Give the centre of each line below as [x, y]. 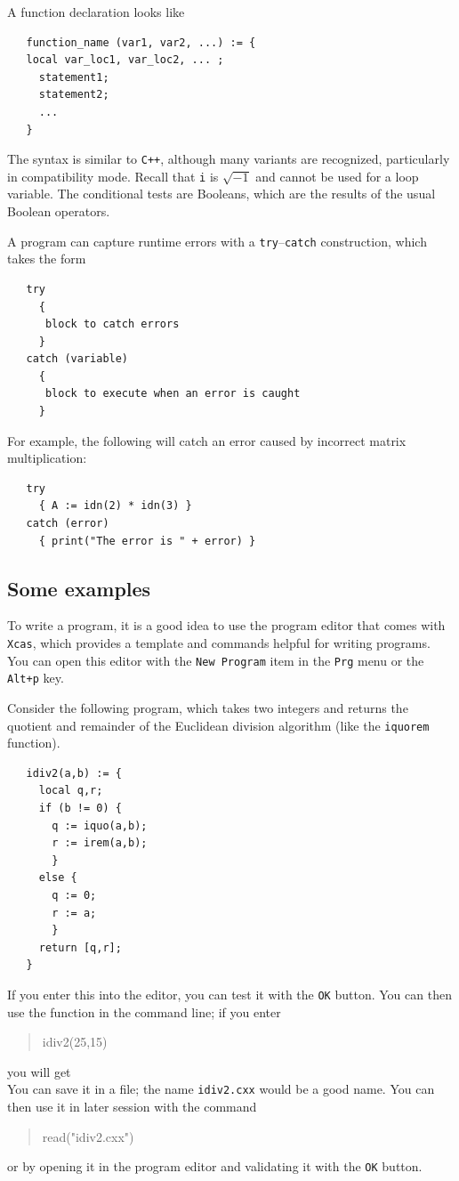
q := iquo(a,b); [100, 825]
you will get [39, 1071]
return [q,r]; [80, 947]
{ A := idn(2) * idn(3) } [115, 506]
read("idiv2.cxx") [88, 1136]
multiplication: [47, 458]
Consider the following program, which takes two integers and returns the [208, 707]
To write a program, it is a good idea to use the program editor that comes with [226, 625]
